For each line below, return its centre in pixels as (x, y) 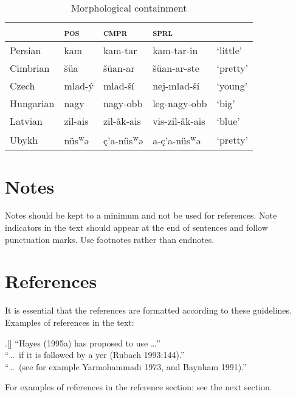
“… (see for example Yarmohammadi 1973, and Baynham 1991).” (126, 366)
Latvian (26, 121)
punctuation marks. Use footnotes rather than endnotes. (110, 239)
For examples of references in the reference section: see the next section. (139, 387)
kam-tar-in (175, 50)
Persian (26, 50)
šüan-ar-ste (176, 68)
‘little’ (229, 50)
